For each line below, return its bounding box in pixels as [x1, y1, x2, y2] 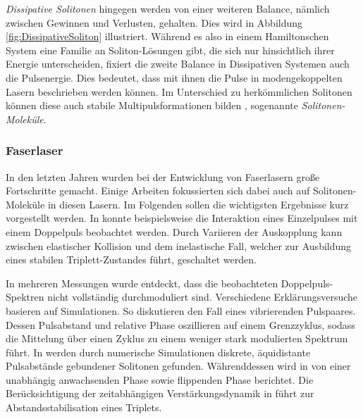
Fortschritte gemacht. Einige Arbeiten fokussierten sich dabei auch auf [6, 183, 310, 198]
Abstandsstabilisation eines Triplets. [6, 400, 162, 415]
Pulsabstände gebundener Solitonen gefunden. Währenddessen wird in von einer [6, 358, 351, 373]
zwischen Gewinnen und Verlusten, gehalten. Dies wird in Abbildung [6, 15, 303, 30]
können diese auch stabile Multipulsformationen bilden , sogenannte [6, 98, 298, 113]
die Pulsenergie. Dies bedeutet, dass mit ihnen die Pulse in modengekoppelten [6, 70, 343, 85]
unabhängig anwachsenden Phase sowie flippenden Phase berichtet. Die [6, 372, 314, 387]
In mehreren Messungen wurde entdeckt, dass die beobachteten [6, 275, 278, 290]
